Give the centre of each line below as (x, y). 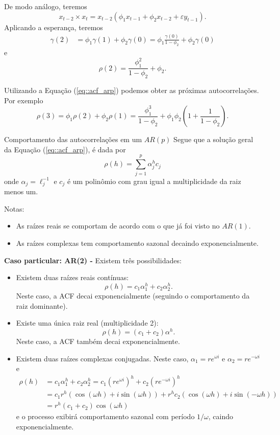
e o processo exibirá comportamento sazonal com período (105, 416)
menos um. (21, 191)
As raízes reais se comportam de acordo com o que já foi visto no (118, 226)
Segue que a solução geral (213, 139)
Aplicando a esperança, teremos (54, 27)
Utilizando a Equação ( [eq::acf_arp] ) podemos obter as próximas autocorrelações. (132, 90)
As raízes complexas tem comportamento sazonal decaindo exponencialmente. (137, 243)
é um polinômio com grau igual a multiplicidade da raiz (154, 181)
